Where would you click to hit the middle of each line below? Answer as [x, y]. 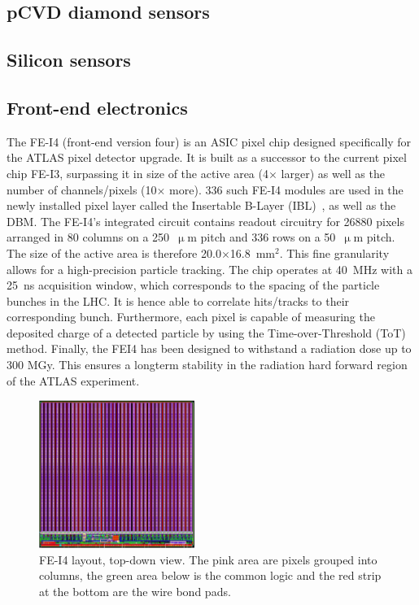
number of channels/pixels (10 [82, 189]
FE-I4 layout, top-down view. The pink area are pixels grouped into [208, 559]
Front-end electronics [97, 107]
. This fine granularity [334, 252]
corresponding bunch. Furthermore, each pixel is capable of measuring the [191, 317]
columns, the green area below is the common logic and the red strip [210, 575]
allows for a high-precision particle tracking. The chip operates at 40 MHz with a [209, 269]
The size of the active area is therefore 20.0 [114, 252]
